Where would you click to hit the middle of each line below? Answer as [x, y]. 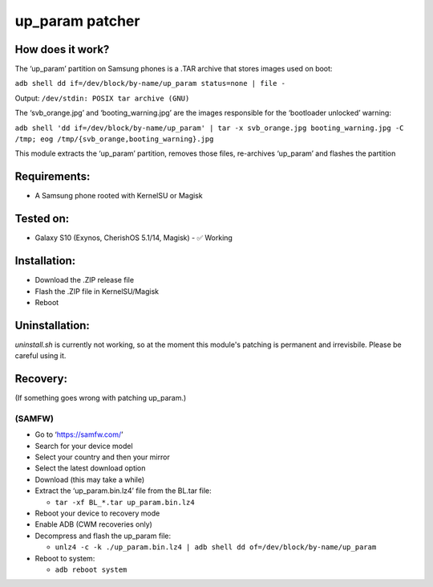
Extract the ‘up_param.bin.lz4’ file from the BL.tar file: [123, 491]
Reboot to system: [65, 558]
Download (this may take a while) [90, 479]
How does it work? [62, 49]
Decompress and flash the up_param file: [103, 536]
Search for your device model [84, 446]
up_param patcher [77, 21]
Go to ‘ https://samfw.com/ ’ [79, 434]
